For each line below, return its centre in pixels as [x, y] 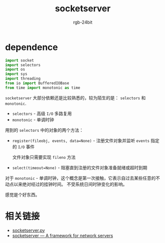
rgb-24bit [83, 22]
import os [15, 69]
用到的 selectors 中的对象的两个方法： [44, 130]
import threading [23, 79]
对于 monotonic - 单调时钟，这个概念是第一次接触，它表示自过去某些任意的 [81, 178]
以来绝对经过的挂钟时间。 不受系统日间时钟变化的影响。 [70, 184]
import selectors [23, 65]
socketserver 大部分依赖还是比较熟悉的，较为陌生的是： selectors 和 [76, 98]
